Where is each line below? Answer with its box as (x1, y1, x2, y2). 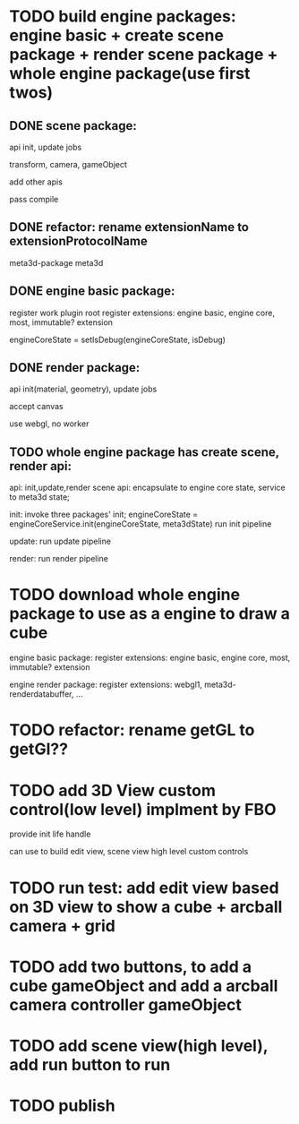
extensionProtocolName (9, 234, 148, 249)
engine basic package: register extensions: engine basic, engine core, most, (9, 652, 291, 664)
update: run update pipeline (9, 536, 112, 547)
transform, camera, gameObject (9, 159, 128, 169)
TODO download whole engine (9, 585, 240, 605)
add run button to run (9, 1054, 171, 1075)
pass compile (9, 194, 59, 204)
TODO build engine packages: (9, 6, 237, 27)
